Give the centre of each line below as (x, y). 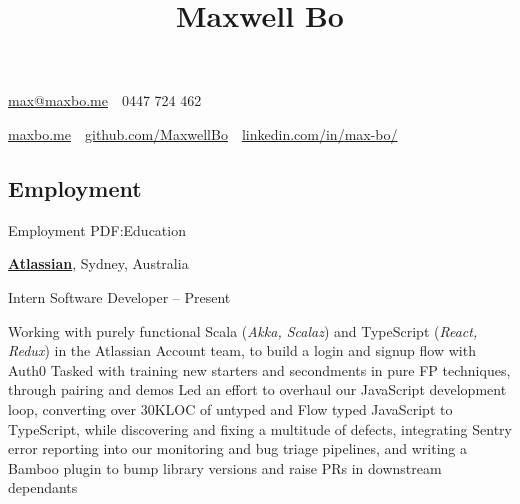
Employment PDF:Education (97, 229)
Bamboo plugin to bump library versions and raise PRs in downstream (225, 467)
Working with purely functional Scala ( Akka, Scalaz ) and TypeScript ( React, (243, 330)
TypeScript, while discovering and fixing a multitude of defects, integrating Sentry (260, 428)
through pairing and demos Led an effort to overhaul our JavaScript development (257, 389)
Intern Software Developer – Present (119, 296)
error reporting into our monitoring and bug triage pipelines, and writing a (238, 448)
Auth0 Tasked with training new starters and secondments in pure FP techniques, (259, 369)
